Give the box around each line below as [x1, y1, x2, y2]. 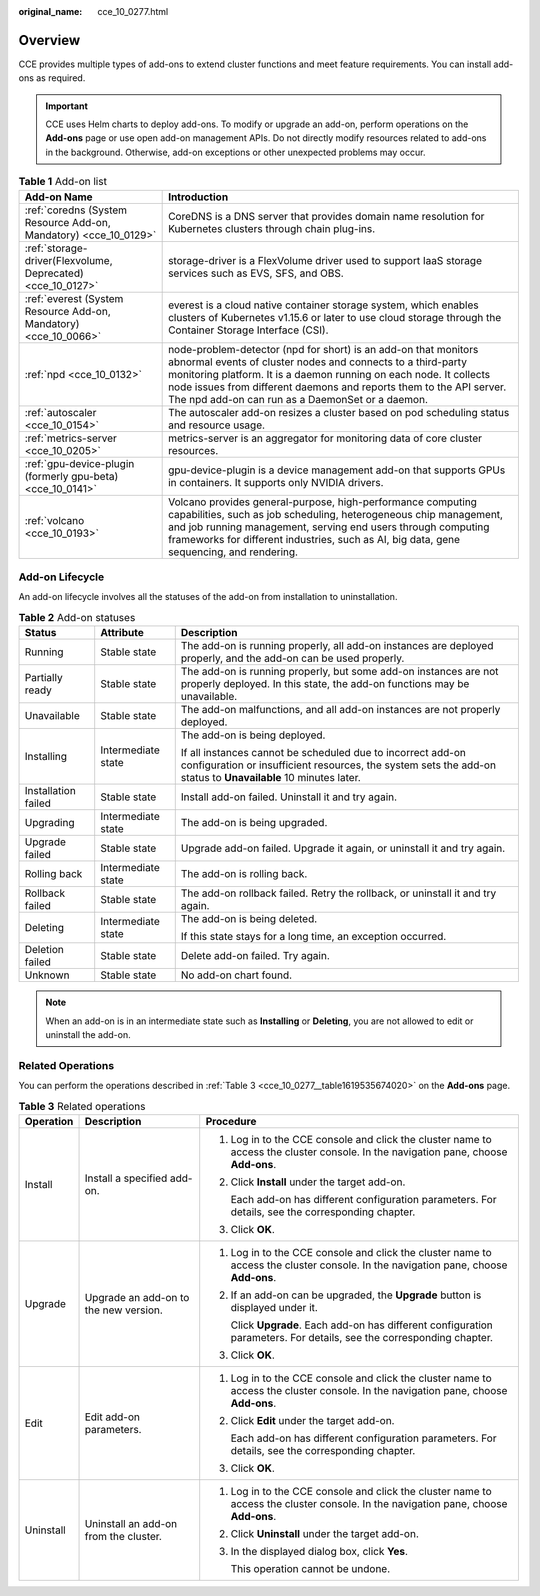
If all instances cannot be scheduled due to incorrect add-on [180, 746, 467, 760]
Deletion [24, 943, 64, 957]
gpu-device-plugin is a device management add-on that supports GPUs [168, 463, 506, 477]
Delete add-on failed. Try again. [180, 949, 330, 963]
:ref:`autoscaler [24, 405, 97, 419]
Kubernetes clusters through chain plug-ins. [168, 221, 376, 235]
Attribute [100, 626, 144, 640]
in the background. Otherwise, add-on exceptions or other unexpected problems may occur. [45, 146, 426, 158]
